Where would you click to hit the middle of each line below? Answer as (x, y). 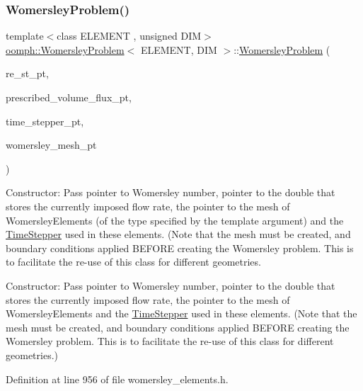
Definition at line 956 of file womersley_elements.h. (117, 379)
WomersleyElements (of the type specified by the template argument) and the (175, 220)
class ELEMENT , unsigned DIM (129, 36)
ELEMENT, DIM (179, 49)
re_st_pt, (27, 73)
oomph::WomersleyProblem (65, 49)
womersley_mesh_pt (51, 145)
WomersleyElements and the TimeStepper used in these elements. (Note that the (181, 313)
